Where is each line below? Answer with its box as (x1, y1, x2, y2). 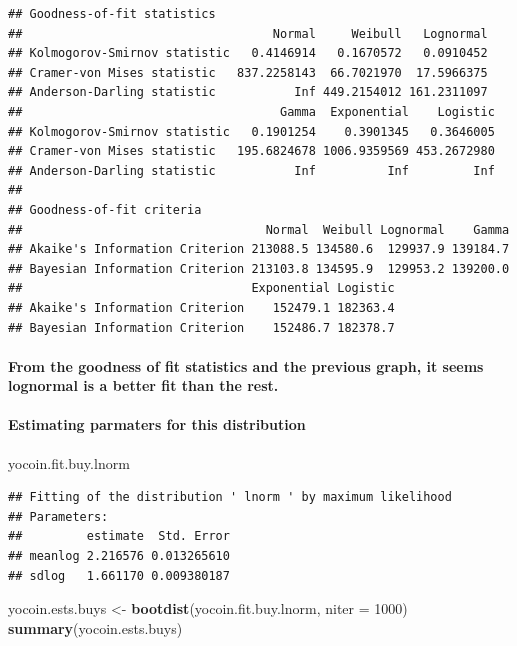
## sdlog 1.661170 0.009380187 (8, 568, 230, 583)
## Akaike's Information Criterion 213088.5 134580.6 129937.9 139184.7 (8, 242, 510, 257)
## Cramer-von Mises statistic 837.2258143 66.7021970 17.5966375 (8, 65, 488, 80)
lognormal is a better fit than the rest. (8, 375, 279, 396)
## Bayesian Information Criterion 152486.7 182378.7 (8, 320, 395, 335)
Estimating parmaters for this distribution (8, 414, 306, 435)
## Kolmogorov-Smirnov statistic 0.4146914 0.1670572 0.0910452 (8, 46, 488, 61)
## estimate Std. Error (8, 529, 230, 544)
